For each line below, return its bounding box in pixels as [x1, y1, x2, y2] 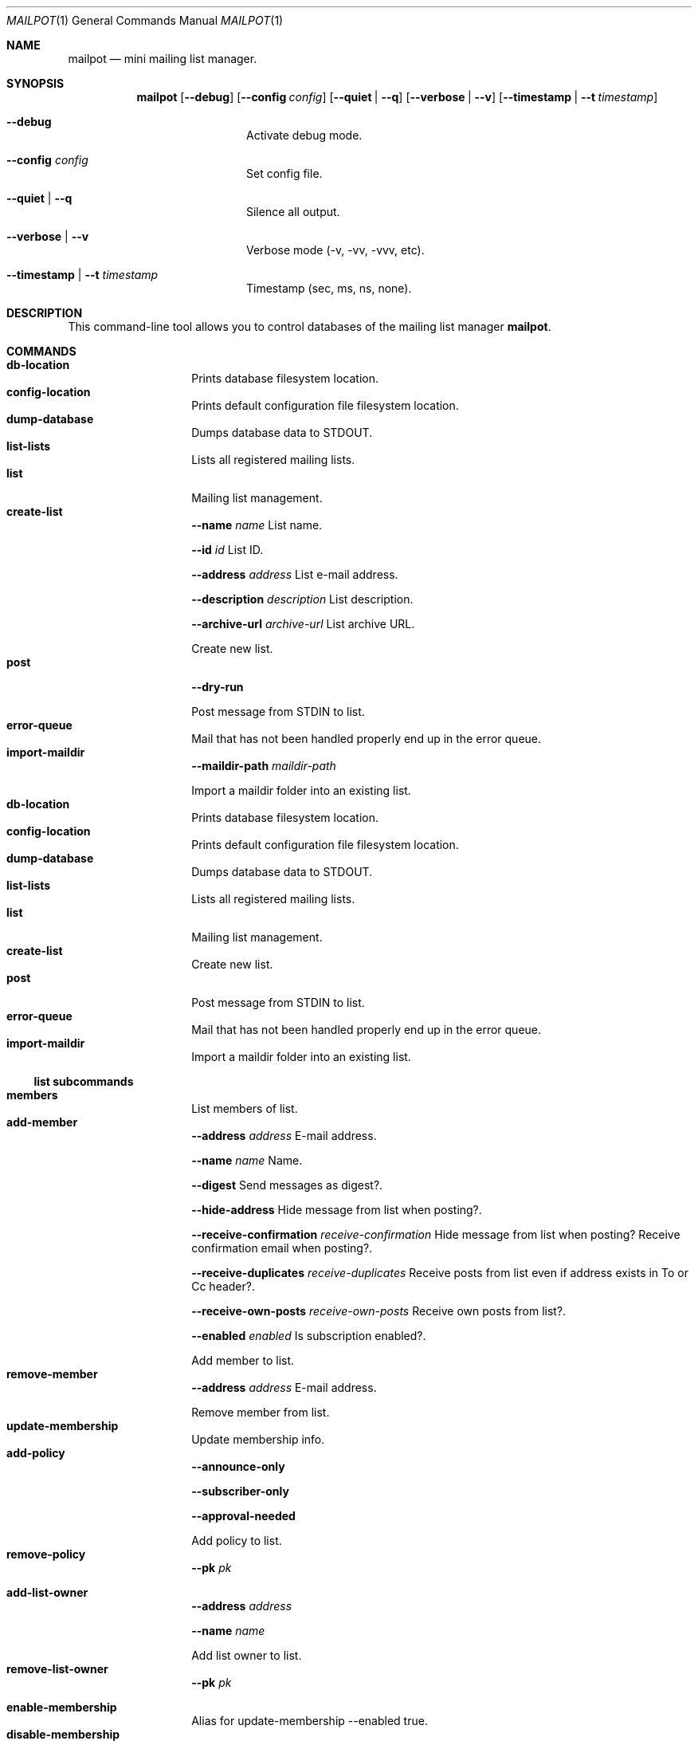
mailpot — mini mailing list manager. [68, 52, 257, 65]
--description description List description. [191, 592, 414, 606]
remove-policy [6, 1547, 86, 1561]
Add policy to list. [191, 1534, 282, 1547]
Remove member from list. [191, 1405, 330, 1419]
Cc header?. [191, 1279, 255, 1293]
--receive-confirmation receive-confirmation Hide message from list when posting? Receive [191, 1228, 680, 1241]
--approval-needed [191, 1509, 296, 1523]
